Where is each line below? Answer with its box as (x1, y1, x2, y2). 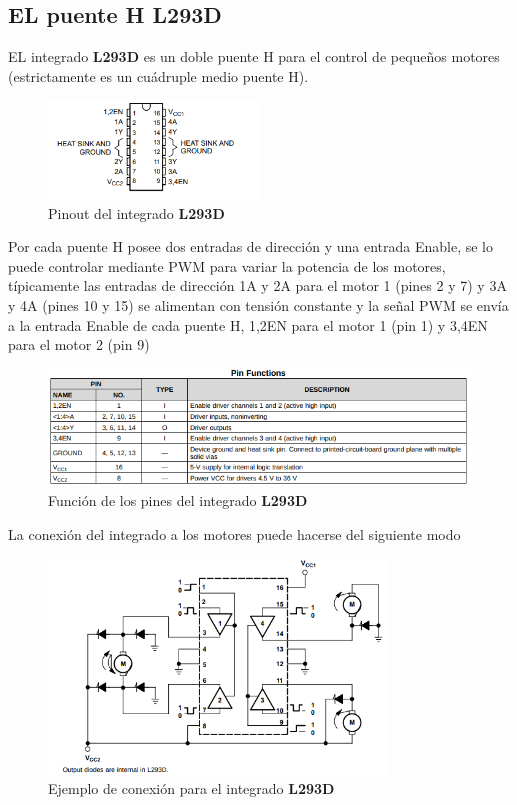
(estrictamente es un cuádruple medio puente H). (8, 65, 309, 86)
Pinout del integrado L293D (48, 202, 225, 223)
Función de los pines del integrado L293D (48, 489, 308, 510)
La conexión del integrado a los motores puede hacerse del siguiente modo (8, 523, 461, 544)
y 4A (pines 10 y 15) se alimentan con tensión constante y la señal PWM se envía (8, 294, 509, 315)
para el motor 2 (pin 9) (8, 334, 150, 355)
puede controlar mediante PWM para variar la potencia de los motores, (8, 255, 446, 276)
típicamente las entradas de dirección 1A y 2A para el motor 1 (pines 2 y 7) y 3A (8, 275, 507, 296)
